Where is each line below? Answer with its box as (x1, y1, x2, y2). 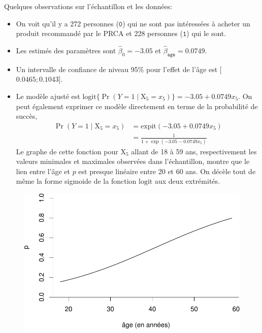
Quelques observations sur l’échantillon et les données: (4, 1, 173, 11)
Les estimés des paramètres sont (16, 45, 116, 55)
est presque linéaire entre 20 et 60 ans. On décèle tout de (78, 165, 256, 176)
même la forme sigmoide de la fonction (16, 176, 137, 186)
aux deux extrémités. (154, 176, 220, 186)
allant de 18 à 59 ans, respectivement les (131, 146, 257, 156)
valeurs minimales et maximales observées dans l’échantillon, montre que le (16, 156, 250, 166)
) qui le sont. (186, 28, 226, 39)
